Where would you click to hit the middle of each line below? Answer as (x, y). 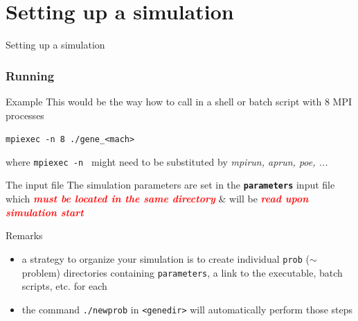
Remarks (24, 235)
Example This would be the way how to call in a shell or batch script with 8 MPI (179, 101)
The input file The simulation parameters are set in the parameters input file (170, 185)
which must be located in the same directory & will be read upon (157, 199)
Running (30, 75)
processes (25, 115)
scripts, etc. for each (64, 286)
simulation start (45, 212)
